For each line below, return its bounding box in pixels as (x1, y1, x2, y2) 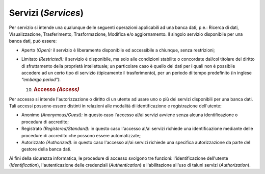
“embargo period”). (21, 76, 61, 83)
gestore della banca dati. (21, 146, 72, 152)
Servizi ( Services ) (9, 7, 84, 18)
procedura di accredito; (21, 119, 69, 124)
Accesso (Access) (33, 86, 79, 93)
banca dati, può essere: (9, 38, 57, 44)
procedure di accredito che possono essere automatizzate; (21, 132, 141, 138)
